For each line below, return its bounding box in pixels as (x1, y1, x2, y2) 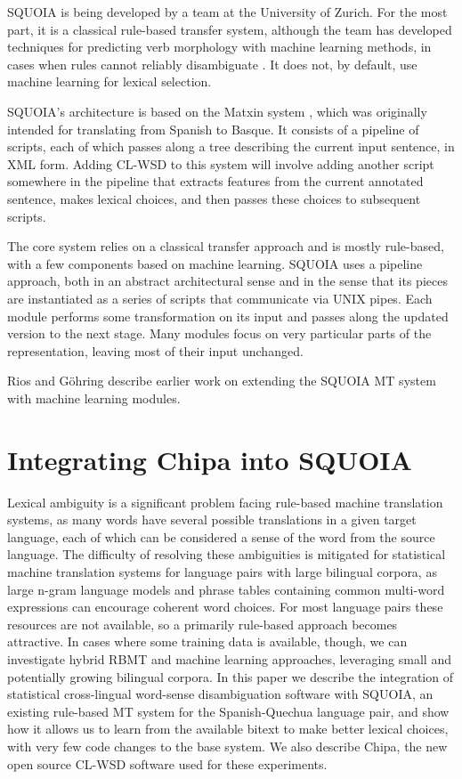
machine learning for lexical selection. (7, 72, 212, 91)
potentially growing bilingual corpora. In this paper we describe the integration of (7, 667, 453, 686)
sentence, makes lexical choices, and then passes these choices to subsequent (7, 189, 421, 207)
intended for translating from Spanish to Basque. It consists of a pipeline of (7, 119, 419, 138)
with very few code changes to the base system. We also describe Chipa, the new (7, 736, 448, 755)
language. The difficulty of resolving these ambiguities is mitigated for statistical (7, 545, 446, 564)
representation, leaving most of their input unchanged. (7, 341, 304, 360)
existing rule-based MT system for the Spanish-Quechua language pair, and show (7, 702, 450, 720)
